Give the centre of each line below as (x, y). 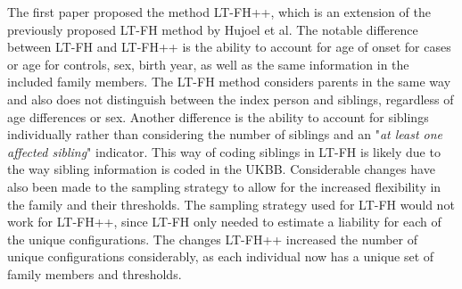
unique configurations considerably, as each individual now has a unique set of (221, 256)
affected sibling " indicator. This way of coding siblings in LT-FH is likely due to (224, 151)
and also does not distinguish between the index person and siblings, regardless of (231, 99)
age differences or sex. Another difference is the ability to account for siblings (218, 116)
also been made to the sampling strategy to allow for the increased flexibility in (224, 186)
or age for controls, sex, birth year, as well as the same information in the (208, 64)
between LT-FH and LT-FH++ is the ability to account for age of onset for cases (229, 47)
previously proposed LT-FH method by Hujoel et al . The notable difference (213, 29)
